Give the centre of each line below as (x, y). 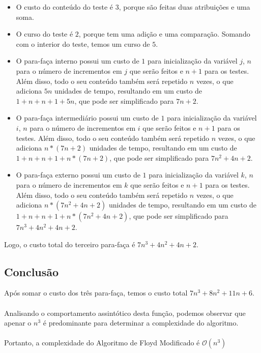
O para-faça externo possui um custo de (78, 175)
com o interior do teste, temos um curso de (83, 43)
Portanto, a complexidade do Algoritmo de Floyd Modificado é (102, 343)
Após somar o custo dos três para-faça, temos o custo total (96, 293)
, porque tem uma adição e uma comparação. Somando (164, 34)
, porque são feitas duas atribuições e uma (184, 7)
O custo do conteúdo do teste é (65, 7)
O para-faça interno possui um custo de (78, 61)
